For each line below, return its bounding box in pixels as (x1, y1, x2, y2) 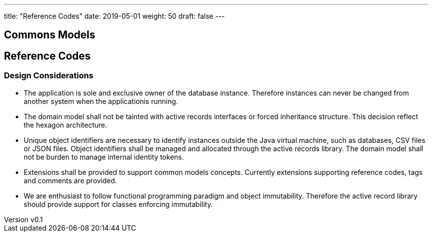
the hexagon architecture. (24, 120, 108, 129)
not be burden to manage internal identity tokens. (24, 152, 184, 161)
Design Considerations (4, 70, 94, 81)
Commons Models (4, 29, 96, 41)
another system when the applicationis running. (24, 97, 178, 105)
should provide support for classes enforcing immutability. (24, 200, 213, 208)
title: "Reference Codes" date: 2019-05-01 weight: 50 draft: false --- (4, 12, 225, 20)
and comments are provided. (24, 176, 117, 185)
